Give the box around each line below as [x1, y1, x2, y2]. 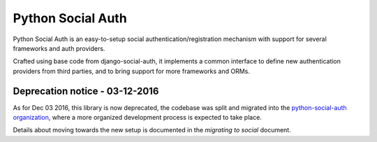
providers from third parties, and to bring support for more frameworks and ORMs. [13, 67, 251, 75]
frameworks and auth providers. [13, 44, 105, 52]
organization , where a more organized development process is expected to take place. [13, 113, 262, 122]
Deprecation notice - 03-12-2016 [13, 85, 159, 97]
